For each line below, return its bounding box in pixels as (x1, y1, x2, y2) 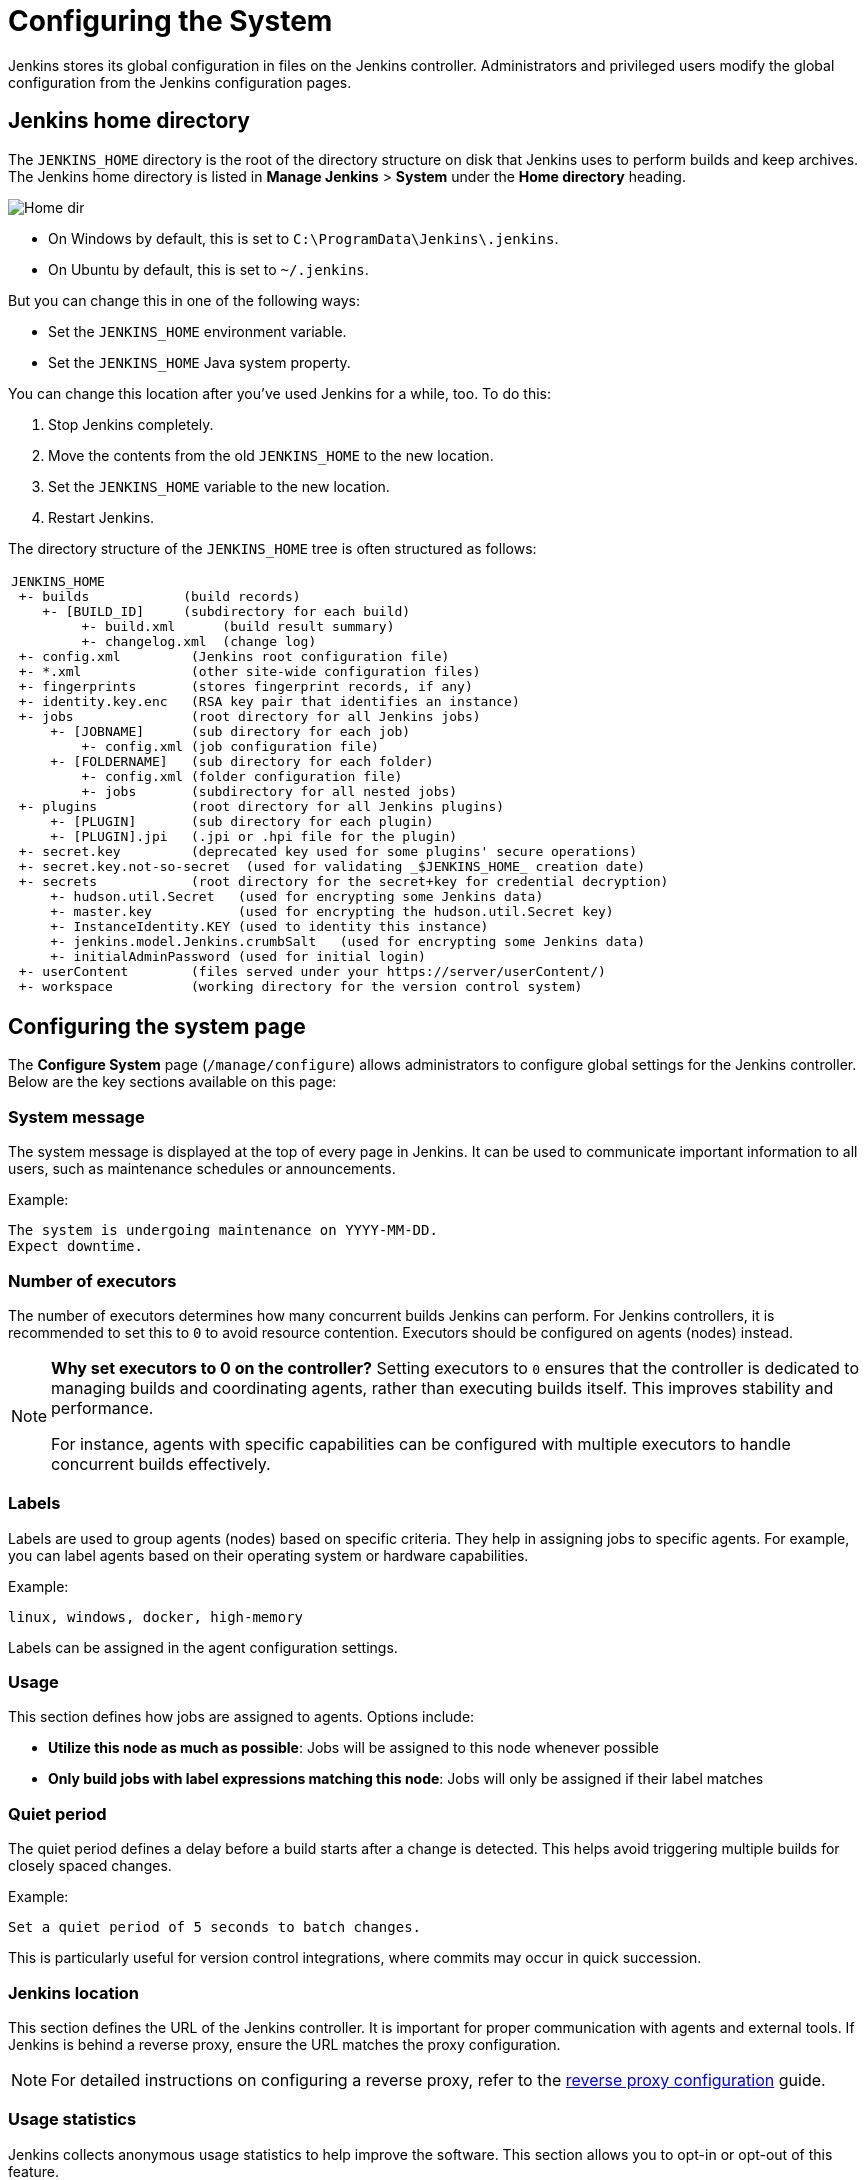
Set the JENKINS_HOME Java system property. (48, 353, 351, 371)
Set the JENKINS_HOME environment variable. (48, 322, 347, 340)
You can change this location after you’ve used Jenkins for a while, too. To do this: (8, 384, 551, 402)
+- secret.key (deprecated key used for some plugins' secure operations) (18, 843, 638, 859)
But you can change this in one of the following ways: (8, 291, 361, 309)
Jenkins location (8, 1982, 140, 2003)
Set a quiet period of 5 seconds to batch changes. (8, 1919, 422, 1936)
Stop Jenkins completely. (48, 415, 214, 433)
